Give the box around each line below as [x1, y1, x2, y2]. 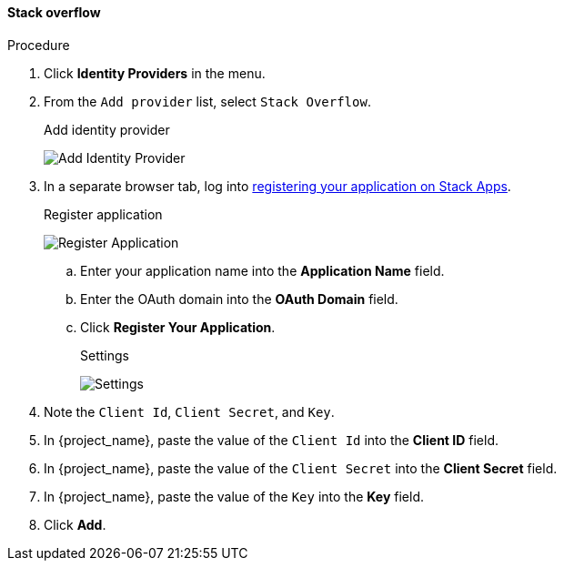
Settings [80, 347, 129, 363]
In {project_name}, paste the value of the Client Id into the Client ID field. [44, 431, 499, 448]
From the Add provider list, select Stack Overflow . [44, 93, 371, 109]
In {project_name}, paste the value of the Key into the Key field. [44, 488, 424, 504]
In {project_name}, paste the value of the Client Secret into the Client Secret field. [44, 460, 558, 476]
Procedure [7, 36, 70, 53]
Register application [44, 206, 163, 222]
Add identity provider [44, 121, 170, 137]
